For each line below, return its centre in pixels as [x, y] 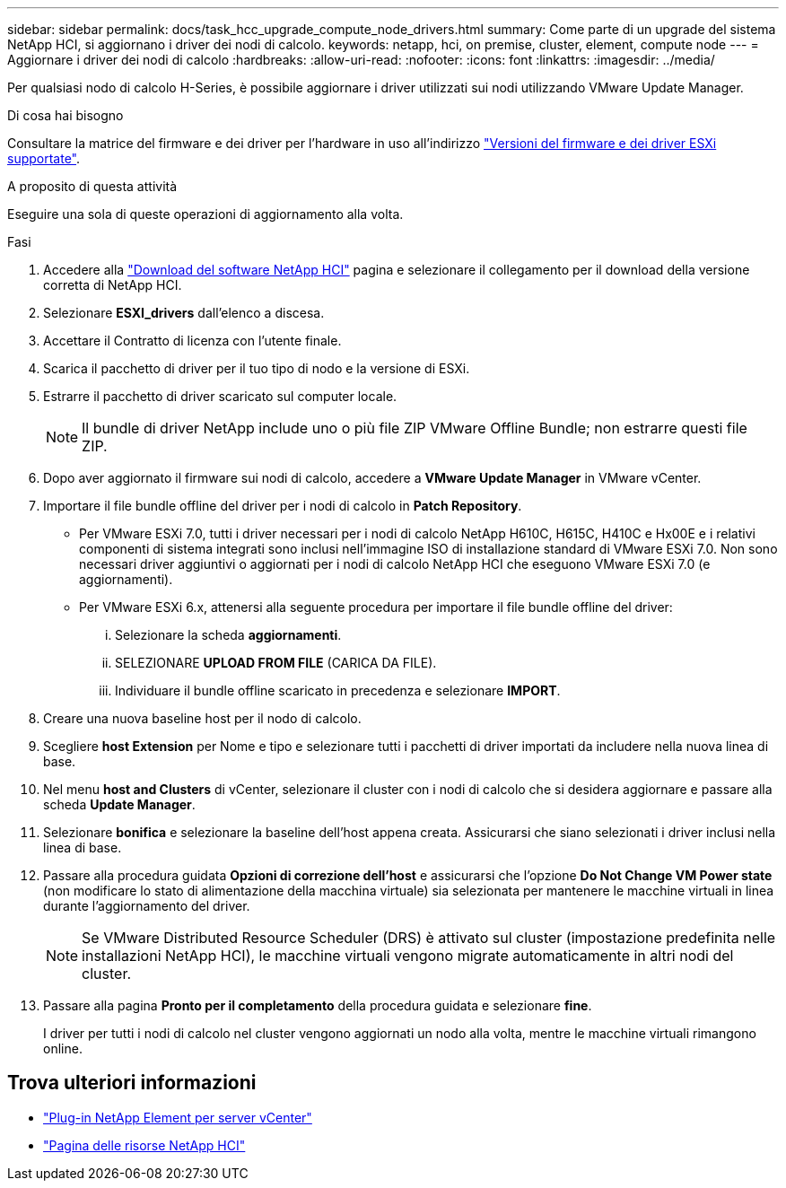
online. [63, 1048]
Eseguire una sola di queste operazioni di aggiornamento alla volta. [205, 214]
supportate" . [44, 158]
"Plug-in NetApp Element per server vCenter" [178, 1117]
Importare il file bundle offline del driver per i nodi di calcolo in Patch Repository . [283, 506]
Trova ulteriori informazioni [132, 1083]
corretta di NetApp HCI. [113, 285]
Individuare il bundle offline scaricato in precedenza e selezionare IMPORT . [338, 690]
